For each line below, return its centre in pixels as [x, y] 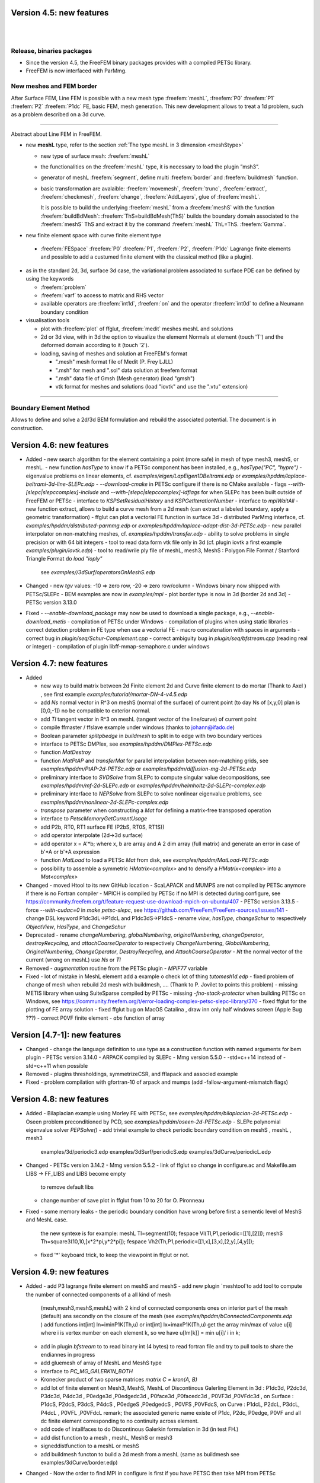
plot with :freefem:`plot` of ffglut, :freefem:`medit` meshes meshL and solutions [137, 329]
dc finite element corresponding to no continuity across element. [120, 1421]
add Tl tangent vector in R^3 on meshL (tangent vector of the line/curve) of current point [149, 719]
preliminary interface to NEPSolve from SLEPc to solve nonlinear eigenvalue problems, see [151, 794]
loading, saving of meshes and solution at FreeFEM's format [114, 354]
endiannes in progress [68, 1354]
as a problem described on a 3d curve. [58, 114]
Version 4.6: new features [60, 445]
